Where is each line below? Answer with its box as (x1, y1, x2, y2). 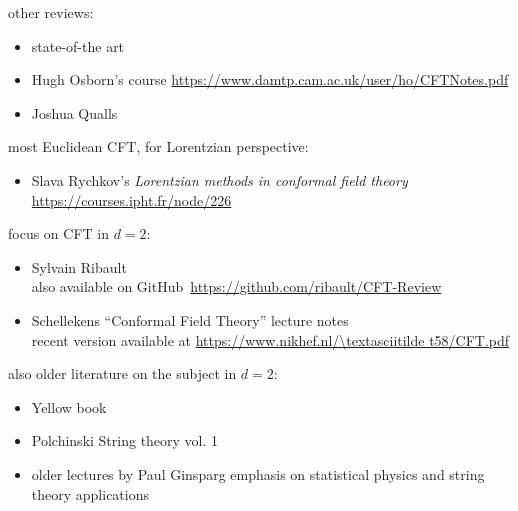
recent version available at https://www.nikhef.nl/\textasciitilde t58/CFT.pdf (31, 329, 510, 350)
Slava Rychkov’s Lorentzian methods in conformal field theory (31, 169, 408, 190)
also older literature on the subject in (8, 363, 237, 384)
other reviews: (8, 2, 94, 22)
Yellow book (31, 396, 107, 417)
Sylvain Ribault (31, 256, 127, 277)
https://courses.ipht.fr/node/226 (31, 189, 232, 210)
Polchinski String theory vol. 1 (31, 430, 219, 451)
